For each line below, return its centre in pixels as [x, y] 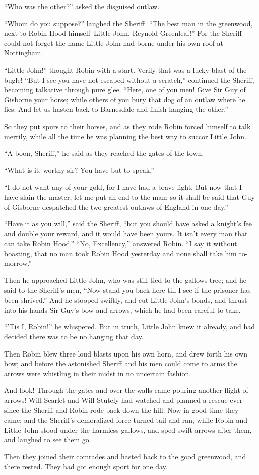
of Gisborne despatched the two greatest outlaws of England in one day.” [116, 206]
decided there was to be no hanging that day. [74, 337]
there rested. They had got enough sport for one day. [86, 466]
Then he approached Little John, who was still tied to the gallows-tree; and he [125, 280]
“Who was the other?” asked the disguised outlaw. [82, 6]
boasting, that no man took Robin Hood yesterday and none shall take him [120, 253]
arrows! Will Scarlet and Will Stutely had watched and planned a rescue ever [123, 400]
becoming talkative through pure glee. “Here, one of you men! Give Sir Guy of [125, 90]
